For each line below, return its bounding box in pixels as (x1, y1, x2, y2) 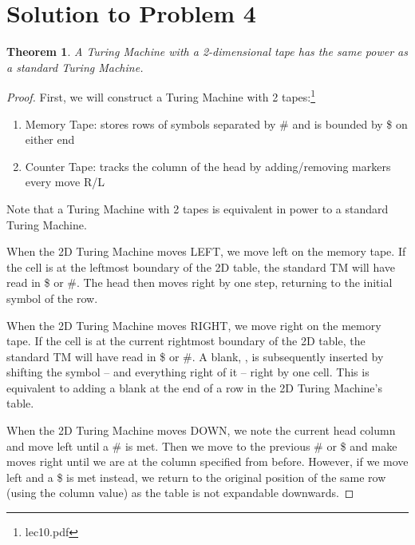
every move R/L (25, 173, 105, 190)
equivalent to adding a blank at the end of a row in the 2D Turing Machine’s (6, 379, 382, 396)
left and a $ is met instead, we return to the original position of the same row (6, 468, 386, 485)
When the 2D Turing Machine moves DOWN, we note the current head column (6, 422, 396, 439)
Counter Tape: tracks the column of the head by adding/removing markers (25, 157, 391, 174)
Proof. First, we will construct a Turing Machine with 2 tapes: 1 (6, 86, 316, 105)
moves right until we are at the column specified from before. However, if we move (6, 453, 409, 470)
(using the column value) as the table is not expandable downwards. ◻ (6, 484, 354, 501)
